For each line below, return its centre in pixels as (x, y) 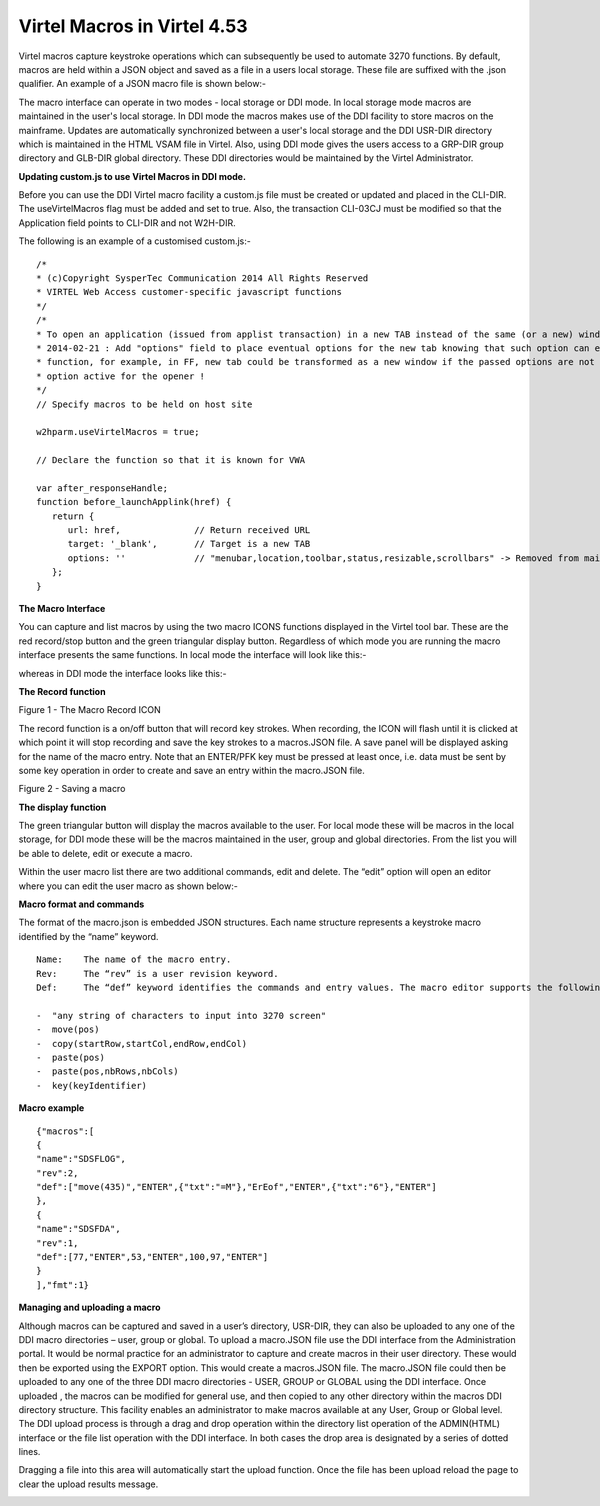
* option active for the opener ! (120, 376)
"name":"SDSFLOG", (81, 1159)
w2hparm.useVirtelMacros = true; (118, 432)
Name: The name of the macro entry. (134, 959)
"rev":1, (57, 1243)
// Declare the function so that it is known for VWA (170, 460)
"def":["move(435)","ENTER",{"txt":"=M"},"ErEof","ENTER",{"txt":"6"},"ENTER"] (236, 1187)
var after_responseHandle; (102, 488)
